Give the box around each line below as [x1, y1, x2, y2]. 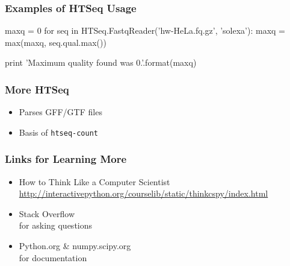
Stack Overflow [19, 207, 75, 220]
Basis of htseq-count [19, 125, 98, 138]
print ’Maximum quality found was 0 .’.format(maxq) [5, 56, 197, 69]
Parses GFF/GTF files [19, 106, 102, 118]
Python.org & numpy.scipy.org [19, 239, 131, 252]
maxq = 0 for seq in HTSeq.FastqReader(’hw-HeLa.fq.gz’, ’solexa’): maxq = [5, 24, 286, 37]
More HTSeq [5, 81, 69, 97]
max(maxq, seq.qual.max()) [5, 36, 106, 48]
